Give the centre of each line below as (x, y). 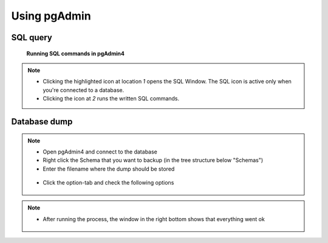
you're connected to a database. (84, 90)
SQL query (32, 37)
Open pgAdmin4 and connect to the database (100, 152)
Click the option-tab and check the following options (108, 183)
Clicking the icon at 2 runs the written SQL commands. (111, 99)
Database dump (42, 121)
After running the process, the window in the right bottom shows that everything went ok (154, 219)
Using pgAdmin (51, 16)
